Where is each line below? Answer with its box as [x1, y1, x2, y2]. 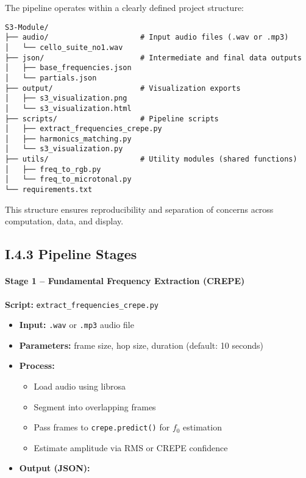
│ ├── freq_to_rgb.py [5, 165, 101, 174]
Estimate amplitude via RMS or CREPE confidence [34, 441, 228, 454]
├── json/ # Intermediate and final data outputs [5, 53, 302, 62]
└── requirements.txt [5, 185, 93, 194]
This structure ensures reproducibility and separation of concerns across [5, 202, 274, 215]
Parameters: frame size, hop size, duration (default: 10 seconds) [19, 338, 263, 351]
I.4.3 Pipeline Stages [5, 244, 137, 263]
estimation [183, 421, 222, 433]
